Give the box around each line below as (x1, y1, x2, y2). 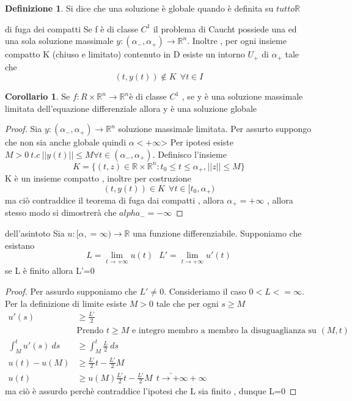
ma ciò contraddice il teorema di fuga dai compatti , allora (5, 194, 224, 207)
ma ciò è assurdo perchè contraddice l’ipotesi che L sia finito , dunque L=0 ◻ (5, 384, 297, 397)
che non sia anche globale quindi (5, 136, 127, 149)
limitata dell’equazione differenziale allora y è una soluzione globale (5, 101, 257, 114)
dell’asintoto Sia (5, 227, 65, 240)
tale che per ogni (156, 296, 219, 309)
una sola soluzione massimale (5, 34, 114, 47)
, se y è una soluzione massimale (182, 90, 303, 103)
